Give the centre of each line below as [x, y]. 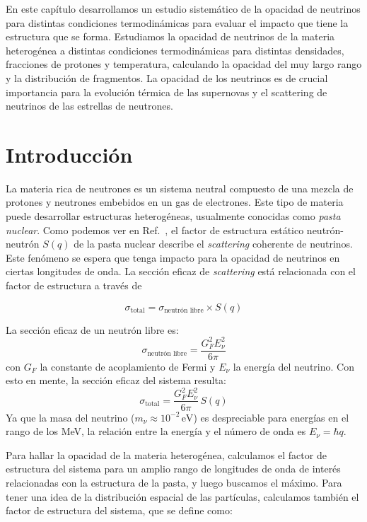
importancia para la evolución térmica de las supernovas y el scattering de [167, 92]
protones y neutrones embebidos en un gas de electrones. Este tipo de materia [175, 202]
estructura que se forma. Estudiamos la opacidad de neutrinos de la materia [170, 36]
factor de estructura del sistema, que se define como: [119, 510]
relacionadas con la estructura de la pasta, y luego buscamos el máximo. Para [174, 482]
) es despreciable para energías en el [271, 417]
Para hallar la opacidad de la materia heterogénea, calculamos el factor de [166, 454]
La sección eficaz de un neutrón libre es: [92, 329]
